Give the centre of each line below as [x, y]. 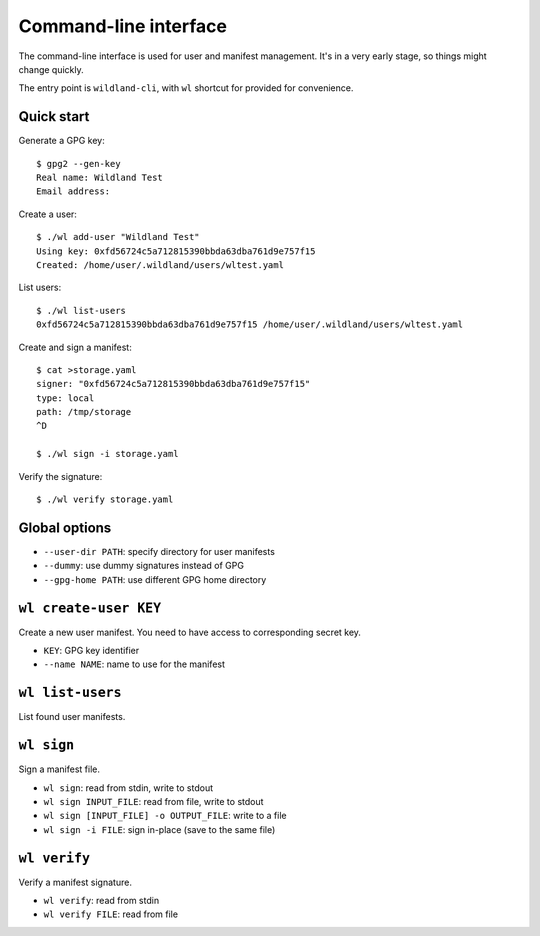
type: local [65, 398]
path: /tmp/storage [84, 412]
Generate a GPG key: [61, 141]
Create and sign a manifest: [75, 347]
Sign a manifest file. [59, 769]
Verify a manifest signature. [75, 882]
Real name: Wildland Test [100, 178]
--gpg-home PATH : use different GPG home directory [155, 579]
